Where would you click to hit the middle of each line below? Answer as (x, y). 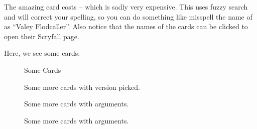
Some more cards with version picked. (82, 87)
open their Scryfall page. (42, 36)
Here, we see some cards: (42, 53)
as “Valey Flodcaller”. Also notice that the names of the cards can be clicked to (126, 26)
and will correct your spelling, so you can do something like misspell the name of (128, 16)
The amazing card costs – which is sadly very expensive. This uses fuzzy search (126, 7)
